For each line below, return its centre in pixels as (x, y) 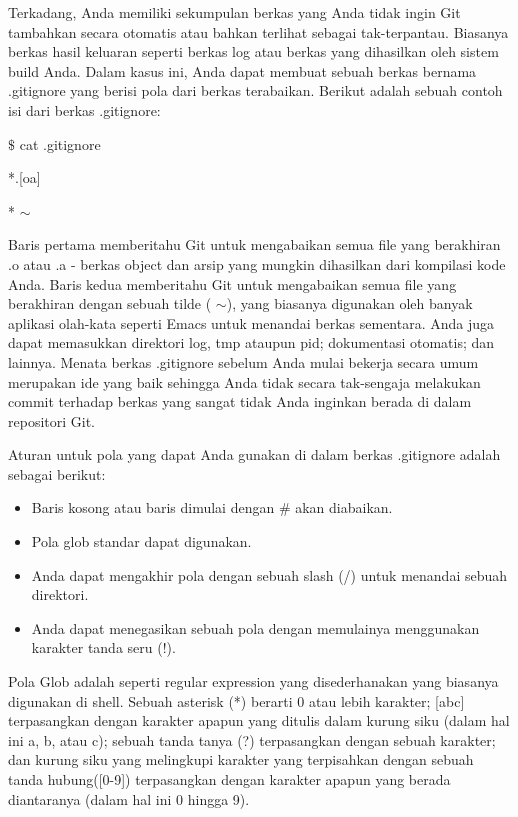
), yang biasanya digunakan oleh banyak (349, 303)
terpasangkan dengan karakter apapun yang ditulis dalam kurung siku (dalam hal (259, 720)
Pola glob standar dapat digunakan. (141, 541)
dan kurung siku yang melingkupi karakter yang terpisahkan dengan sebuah (241, 759)
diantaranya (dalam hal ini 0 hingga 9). (129, 798)
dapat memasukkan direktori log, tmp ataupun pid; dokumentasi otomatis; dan (251, 342)
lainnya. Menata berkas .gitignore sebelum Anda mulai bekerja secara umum (243, 361)
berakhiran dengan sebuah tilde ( (110, 303)
